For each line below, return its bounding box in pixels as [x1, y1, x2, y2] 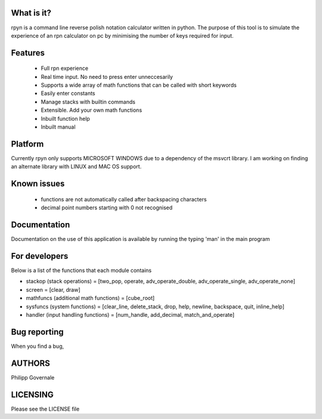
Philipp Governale [11, 374, 55, 381]
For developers [11, 251, 69, 261]
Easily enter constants [41, 90, 95, 97]
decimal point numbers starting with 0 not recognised [41, 204, 173, 212]
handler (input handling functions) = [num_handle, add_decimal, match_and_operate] [26, 311, 235, 318]
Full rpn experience [41, 65, 89, 72]
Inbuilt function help [41, 115, 91, 122]
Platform [11, 139, 44, 149]
